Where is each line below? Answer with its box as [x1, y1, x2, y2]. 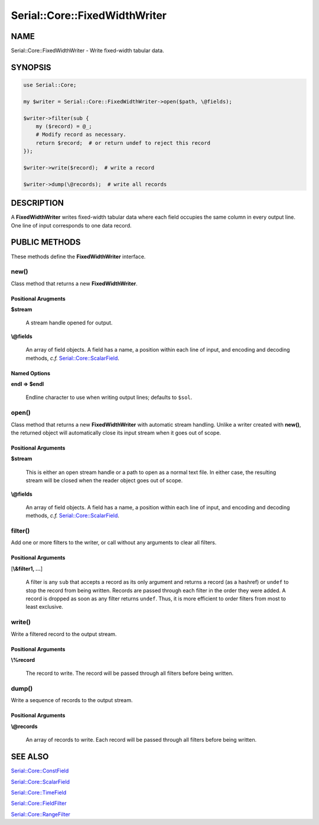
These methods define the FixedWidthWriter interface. [11, 253, 146, 260]
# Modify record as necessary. [35, 131, 126, 138]
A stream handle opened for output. [25, 319, 113, 326]
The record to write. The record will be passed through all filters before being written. [25, 670, 234, 677]
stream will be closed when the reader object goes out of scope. [25, 477, 183, 484]
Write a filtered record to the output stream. [11, 630, 117, 638]
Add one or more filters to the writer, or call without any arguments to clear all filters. [11, 539, 217, 546]
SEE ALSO [11, 752, 49, 762]
